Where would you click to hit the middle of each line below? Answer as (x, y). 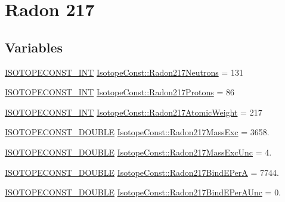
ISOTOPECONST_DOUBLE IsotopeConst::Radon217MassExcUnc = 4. (138, 152)
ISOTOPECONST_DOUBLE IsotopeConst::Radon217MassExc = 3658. (137, 132)
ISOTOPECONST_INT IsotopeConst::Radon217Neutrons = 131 (124, 72)
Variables (34, 47)
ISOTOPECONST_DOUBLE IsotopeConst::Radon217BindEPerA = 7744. (142, 172)
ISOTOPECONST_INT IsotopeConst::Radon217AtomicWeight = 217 (134, 112)
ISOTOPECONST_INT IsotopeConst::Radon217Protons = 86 (120, 92)
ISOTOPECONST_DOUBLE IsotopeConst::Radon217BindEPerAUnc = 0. (143, 192)
